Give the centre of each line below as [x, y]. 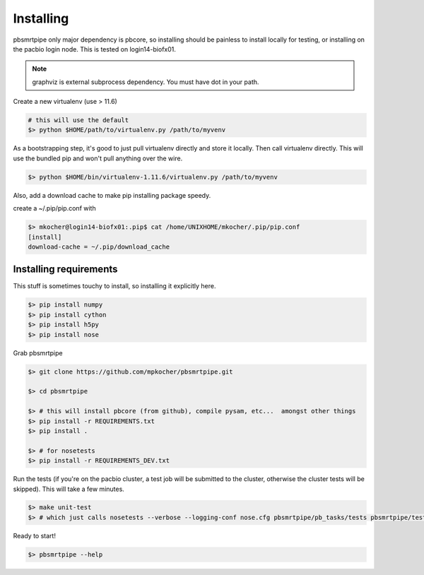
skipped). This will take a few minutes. [69, 489]
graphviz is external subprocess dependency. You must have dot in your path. [146, 82]
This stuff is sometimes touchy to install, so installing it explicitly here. [114, 286]
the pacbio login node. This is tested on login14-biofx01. [95, 49]
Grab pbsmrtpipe [38, 352]
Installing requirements [65, 269]
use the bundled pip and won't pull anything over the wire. [98, 158]
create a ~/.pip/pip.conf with [54, 208]
